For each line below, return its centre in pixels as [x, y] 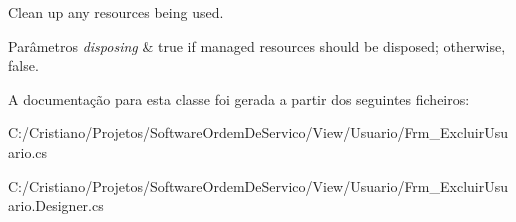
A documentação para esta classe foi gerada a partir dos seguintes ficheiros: [239, 98]
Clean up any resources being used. [116, 12]
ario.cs [28, 151]
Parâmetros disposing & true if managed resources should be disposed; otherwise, [257, 45]
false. [23, 65]
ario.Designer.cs [56, 205]
